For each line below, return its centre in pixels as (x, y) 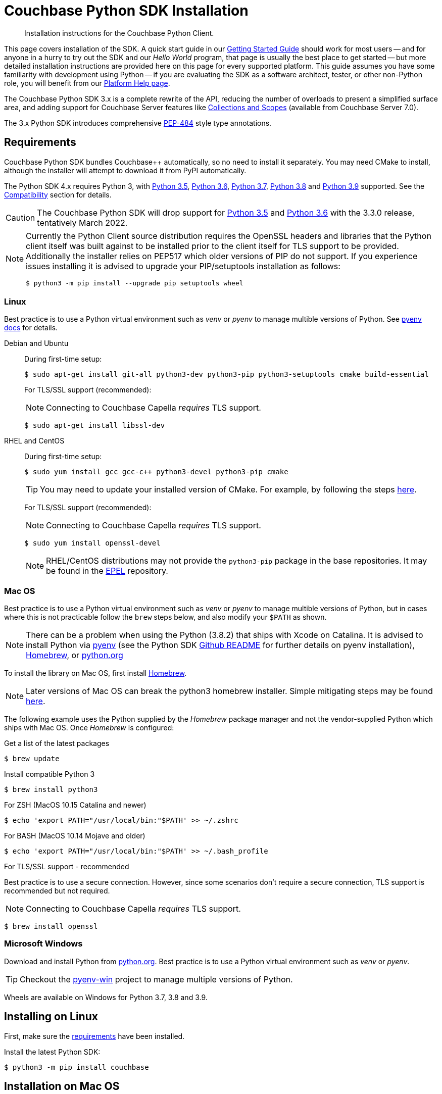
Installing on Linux (51, 1017)
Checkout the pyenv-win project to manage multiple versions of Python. (156, 979)
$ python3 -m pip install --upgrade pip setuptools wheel (135, 283)
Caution (20, 217)
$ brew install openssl (51, 927)
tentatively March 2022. (82, 222)
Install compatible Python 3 (50, 774)
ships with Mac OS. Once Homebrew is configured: (89, 728)
